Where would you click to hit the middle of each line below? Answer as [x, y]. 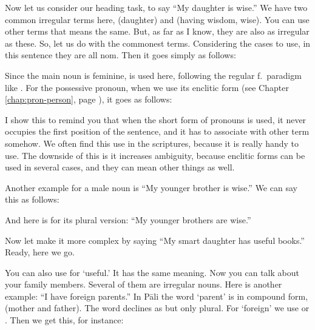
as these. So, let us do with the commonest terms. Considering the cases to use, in [158, 43]
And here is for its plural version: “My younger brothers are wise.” [128, 219]
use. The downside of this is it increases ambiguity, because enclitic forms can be [155, 155]
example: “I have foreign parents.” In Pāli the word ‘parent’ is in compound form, [157, 296]
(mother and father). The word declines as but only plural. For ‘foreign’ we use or [157, 308]
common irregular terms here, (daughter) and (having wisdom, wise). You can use [157, 19]
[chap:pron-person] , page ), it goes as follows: [89, 99]
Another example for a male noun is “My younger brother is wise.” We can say [151, 187]
